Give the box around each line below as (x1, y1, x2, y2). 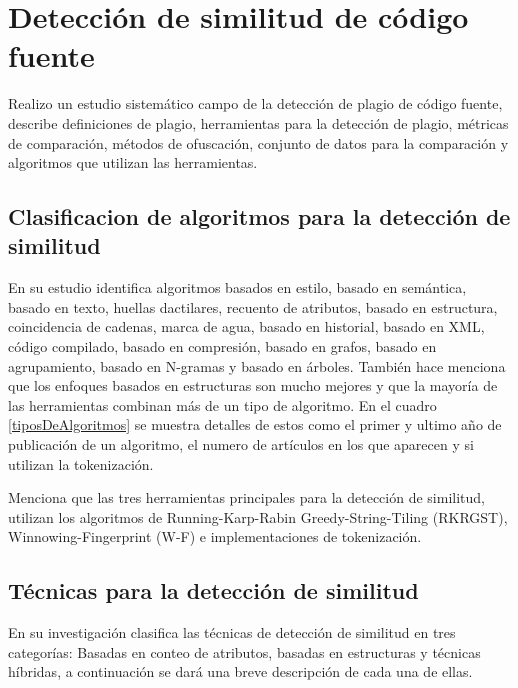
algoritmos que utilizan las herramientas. (8, 152, 258, 173)
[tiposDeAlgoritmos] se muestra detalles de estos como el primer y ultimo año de (8, 414, 502, 435)
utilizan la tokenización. (8, 453, 154, 474)
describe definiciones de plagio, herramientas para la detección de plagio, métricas (8, 112, 509, 133)
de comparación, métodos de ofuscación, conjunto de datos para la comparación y (8, 132, 509, 153)
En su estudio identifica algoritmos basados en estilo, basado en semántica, (8, 277, 467, 298)
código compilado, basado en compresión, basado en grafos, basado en (8, 336, 437, 357)
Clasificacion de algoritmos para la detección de (8, 201, 511, 232)
